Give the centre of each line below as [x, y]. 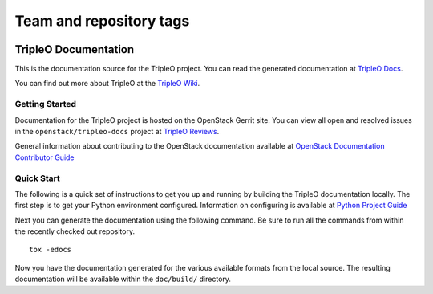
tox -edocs [51, 250]
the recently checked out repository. [75, 231]
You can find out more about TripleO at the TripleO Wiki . [107, 84]
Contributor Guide [45, 157]
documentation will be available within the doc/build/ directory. [123, 279]
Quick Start [37, 178]
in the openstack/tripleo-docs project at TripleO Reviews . [117, 131]
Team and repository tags [102, 21]
